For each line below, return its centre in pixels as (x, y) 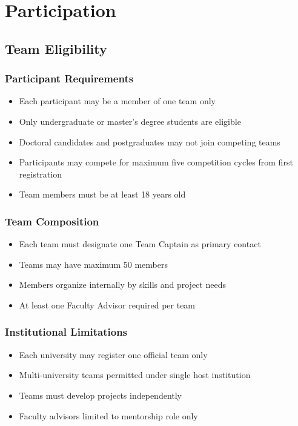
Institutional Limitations (66, 332)
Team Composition (52, 221)
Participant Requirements (69, 78)
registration (40, 174)
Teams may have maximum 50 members (93, 264)
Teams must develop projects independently (101, 395)
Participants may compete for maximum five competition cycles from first (156, 162)
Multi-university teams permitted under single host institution (135, 375)
